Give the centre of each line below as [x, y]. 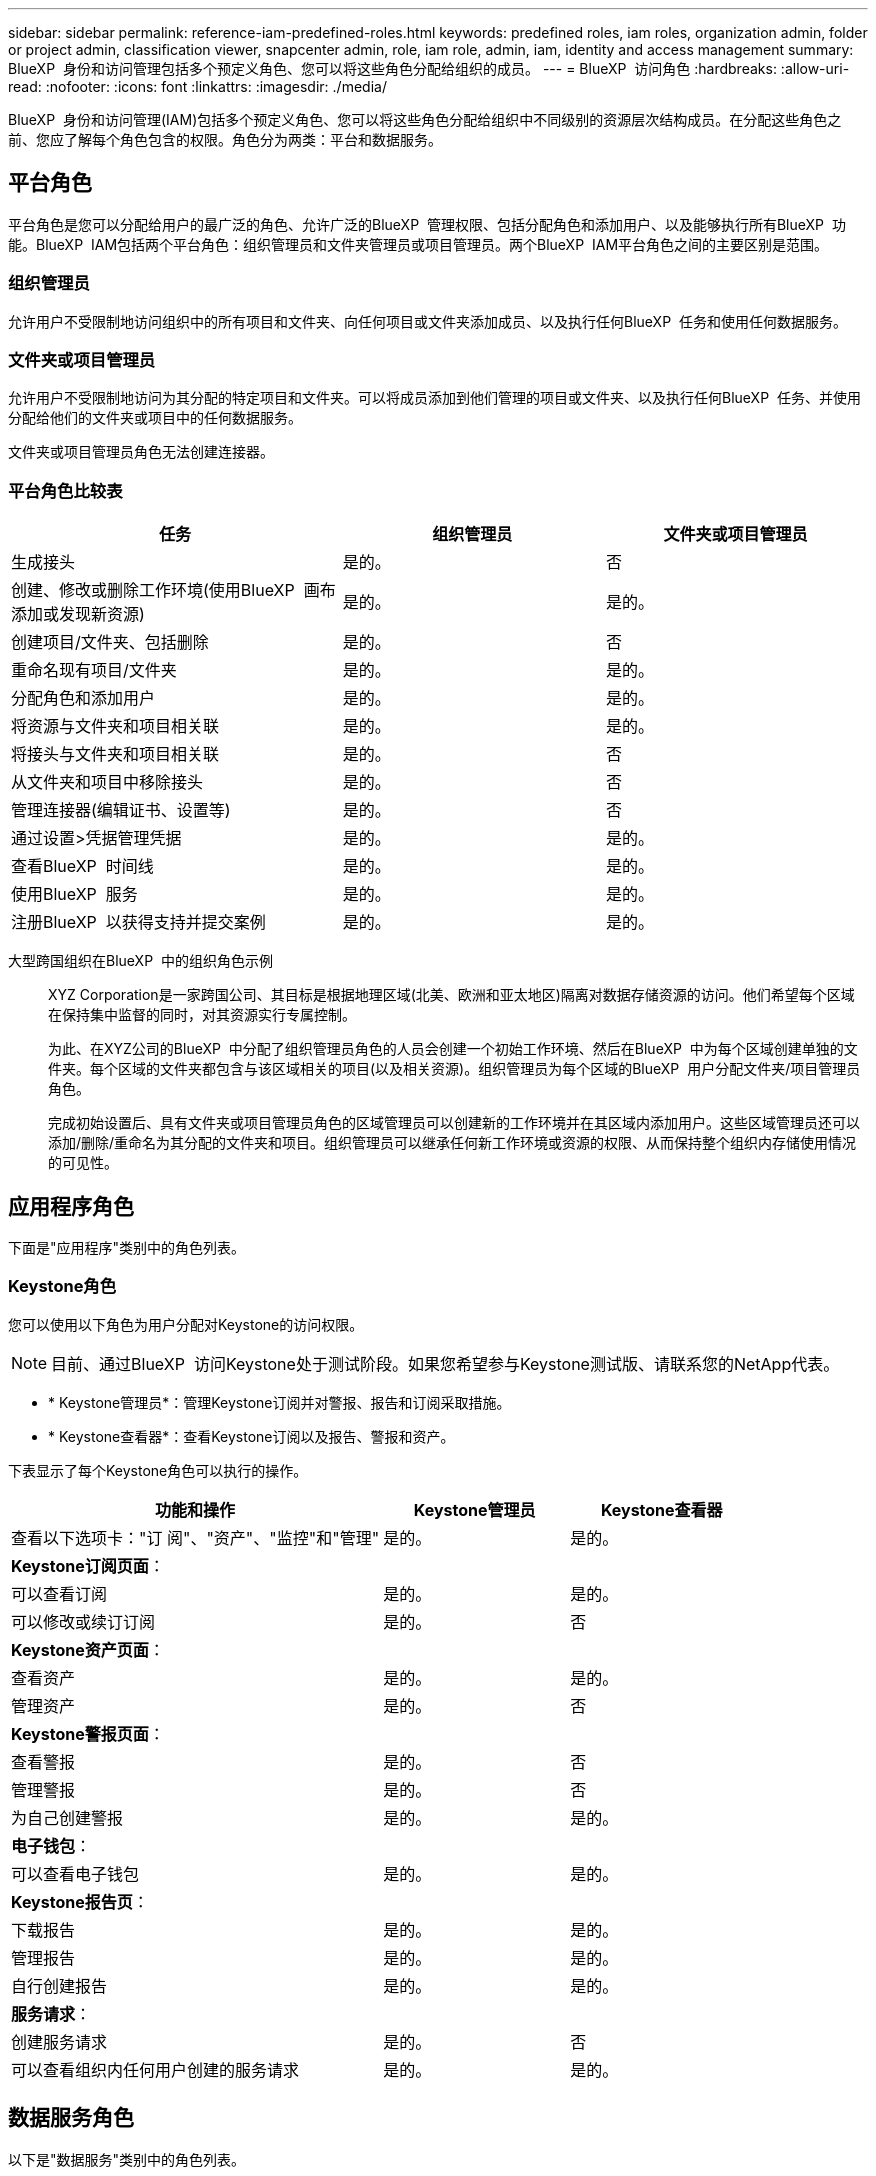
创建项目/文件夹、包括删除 [110, 642]
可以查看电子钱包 [75, 1873]
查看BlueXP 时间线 [82, 866]
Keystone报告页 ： [80, 1901]
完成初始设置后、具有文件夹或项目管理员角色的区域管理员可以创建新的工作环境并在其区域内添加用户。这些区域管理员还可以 [454, 1123]
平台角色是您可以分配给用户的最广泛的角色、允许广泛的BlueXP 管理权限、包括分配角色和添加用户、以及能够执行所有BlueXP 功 [427, 224]
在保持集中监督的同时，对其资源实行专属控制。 [202, 1015]
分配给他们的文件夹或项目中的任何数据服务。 [155, 418]
